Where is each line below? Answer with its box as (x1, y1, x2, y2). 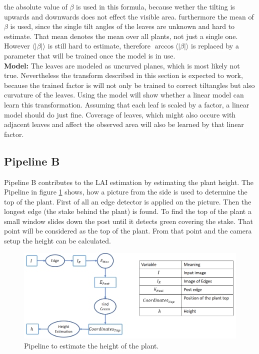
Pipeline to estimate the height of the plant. (24, 340, 159, 350)
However (4, 40, 30, 51)
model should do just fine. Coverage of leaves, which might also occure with (4, 109, 236, 119)
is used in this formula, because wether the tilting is (76, 1, 235, 11)
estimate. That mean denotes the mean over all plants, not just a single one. (4, 30, 238, 41)
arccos (154, 43, 173, 50)
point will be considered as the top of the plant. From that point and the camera (4, 225, 252, 236)
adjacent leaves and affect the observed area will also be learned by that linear (4, 119, 244, 129)
